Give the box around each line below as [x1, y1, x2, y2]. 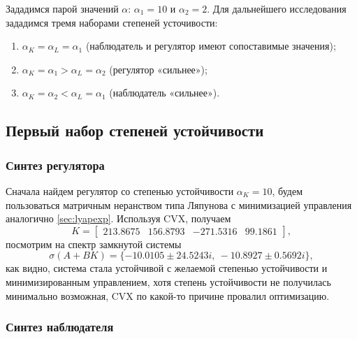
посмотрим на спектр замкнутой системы [6, 236, 182, 251]
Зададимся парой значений [6, 1, 119, 15]
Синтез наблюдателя [6, 318, 114, 336]
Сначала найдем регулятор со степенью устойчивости [6, 183, 234, 198]
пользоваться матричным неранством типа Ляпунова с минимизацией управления [6, 197, 352, 212]
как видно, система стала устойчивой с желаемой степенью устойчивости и [6, 261, 328, 275]
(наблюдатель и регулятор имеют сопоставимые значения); [85, 38, 336, 53]
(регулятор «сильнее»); [109, 62, 207, 76]
